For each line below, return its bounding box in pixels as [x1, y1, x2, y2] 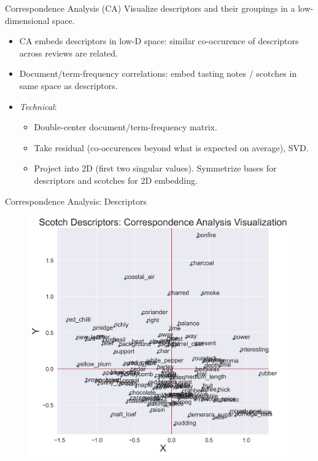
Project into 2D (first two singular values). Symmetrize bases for [34, 162, 277, 175]
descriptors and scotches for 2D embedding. [34, 173, 198, 186]
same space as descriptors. [19, 79, 118, 92]
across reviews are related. [19, 46, 118, 59]
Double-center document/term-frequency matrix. [34, 120, 217, 133]
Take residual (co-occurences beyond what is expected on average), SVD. [34, 141, 309, 154]
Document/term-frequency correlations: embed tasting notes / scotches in [19, 67, 297, 80]
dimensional [5, 14, 50, 26]
